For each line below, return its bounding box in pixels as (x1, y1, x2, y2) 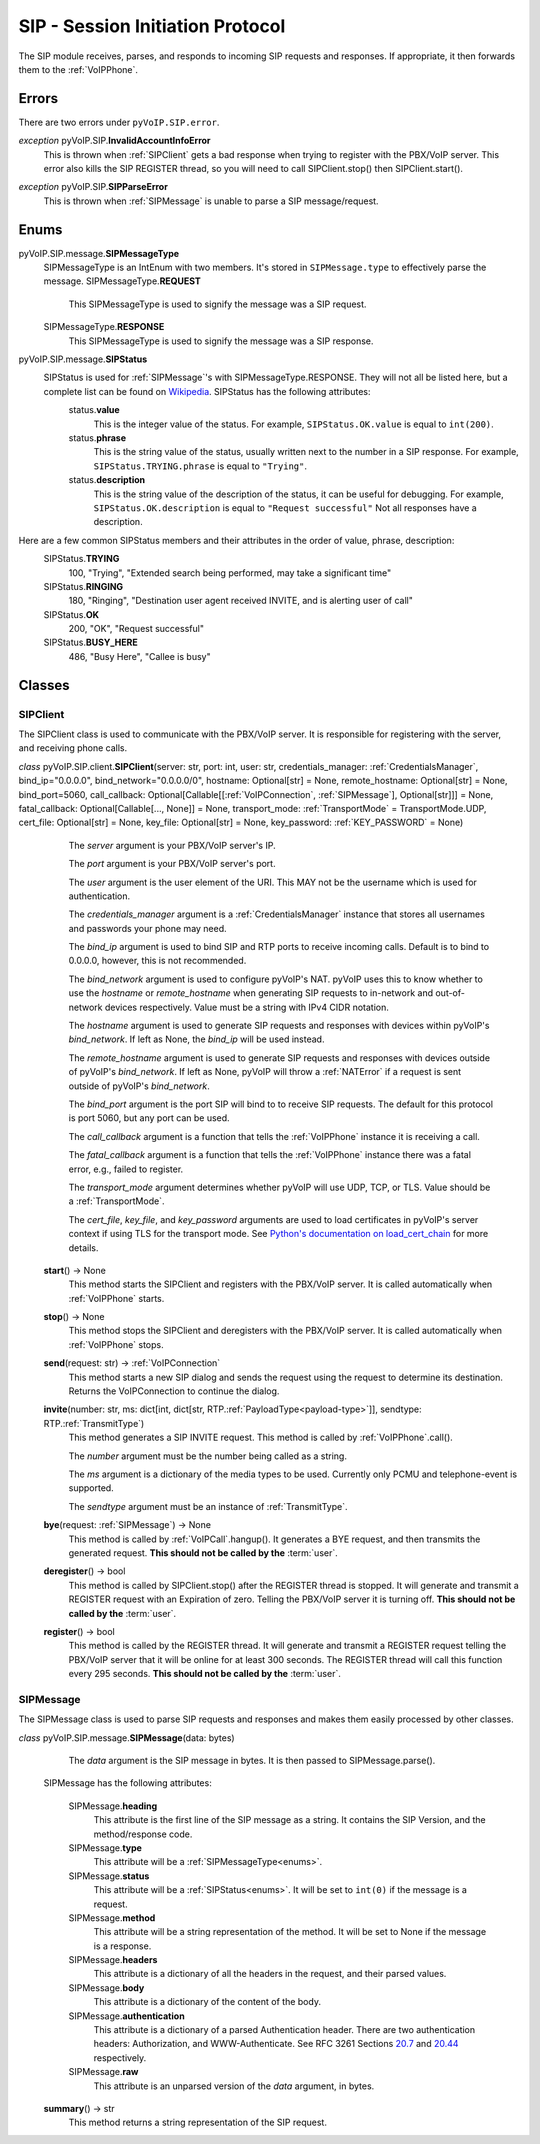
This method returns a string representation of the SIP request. (68, 2116, 327, 2129)
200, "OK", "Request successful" (68, 623, 205, 635)
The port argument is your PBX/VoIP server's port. (68, 858, 276, 870)
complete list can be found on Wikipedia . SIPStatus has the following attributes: (43, 385, 371, 397)
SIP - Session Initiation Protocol (18, 15, 286, 37)
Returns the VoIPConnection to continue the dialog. (68, 1385, 280, 1397)
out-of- (435, 987, 465, 999)
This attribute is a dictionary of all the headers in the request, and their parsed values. (93, 1968, 447, 1980)
